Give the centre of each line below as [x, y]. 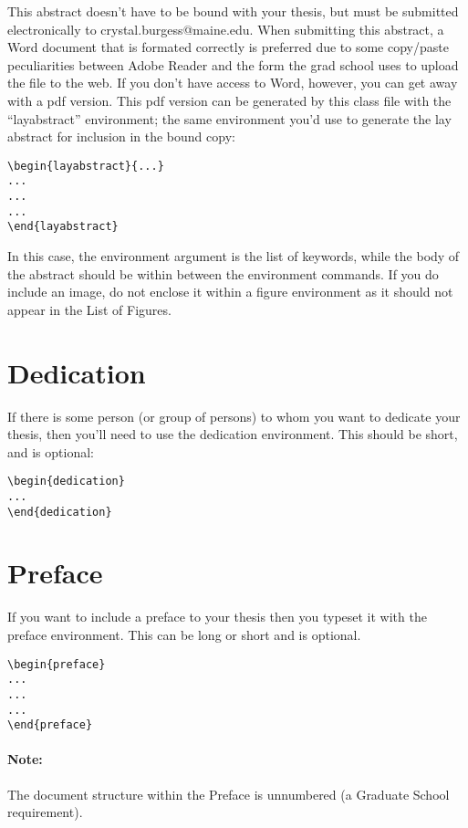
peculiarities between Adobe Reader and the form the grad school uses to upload [233, 64]
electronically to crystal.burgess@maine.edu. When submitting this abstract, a [226, 29]
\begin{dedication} [66, 482]
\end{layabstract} [63, 227]
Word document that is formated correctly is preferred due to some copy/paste [228, 47]
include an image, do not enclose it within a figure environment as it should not [230, 292]
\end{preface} [50, 725]
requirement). [45, 812]
